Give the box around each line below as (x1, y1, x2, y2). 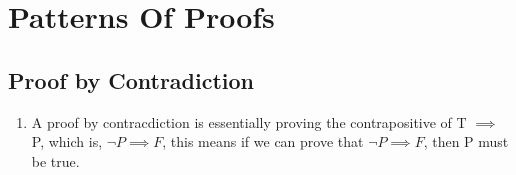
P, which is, (31, 131, 103, 152)
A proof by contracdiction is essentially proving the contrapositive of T (31, 111, 467, 132)
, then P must (423, 131, 509, 152)
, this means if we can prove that (162, 131, 364, 152)
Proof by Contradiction (8, 64, 255, 95)
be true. (31, 150, 80, 171)
